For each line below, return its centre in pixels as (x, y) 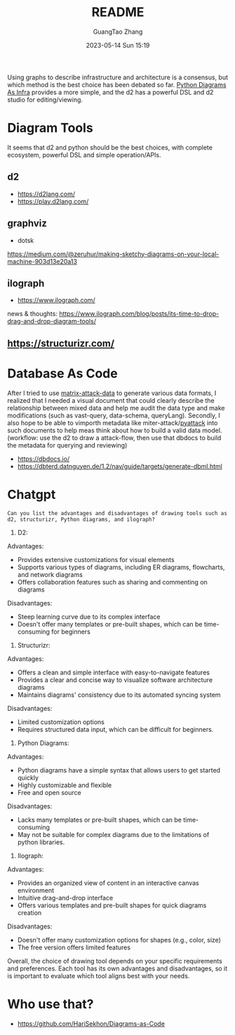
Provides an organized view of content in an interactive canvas (108, 883)
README (118, 12)
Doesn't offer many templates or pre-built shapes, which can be (110, 624)
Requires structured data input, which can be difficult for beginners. (115, 729)
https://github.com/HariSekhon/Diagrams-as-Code (91, 1023)
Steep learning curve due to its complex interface (89, 616)
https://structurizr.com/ (61, 343)
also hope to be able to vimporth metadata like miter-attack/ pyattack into (113, 422)
